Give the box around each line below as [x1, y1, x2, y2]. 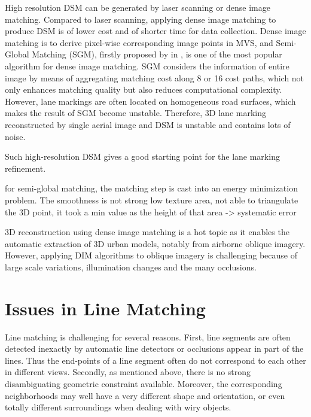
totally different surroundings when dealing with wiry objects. [5, 401, 231, 413]
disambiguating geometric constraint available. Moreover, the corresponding [5, 377, 282, 389]
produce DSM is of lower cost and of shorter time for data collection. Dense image [5, 25, 306, 37]
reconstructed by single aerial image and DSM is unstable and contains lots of [5, 118, 291, 130]
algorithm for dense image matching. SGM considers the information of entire [5, 59, 289, 72]
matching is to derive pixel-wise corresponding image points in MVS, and [5, 36, 273, 48]
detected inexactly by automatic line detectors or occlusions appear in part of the [5, 342, 304, 355]
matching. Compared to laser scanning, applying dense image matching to [5, 13, 276, 25]
